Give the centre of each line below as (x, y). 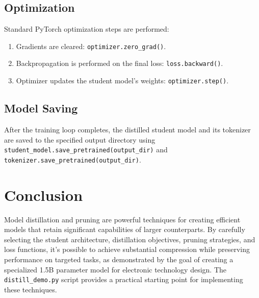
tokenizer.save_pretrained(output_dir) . (73, 159)
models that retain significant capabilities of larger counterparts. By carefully (125, 229)
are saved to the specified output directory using (80, 139)
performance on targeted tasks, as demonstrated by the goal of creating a (119, 259)
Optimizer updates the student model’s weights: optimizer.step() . (122, 81)
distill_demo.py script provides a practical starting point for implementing (124, 279)
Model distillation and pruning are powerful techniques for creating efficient (122, 219)
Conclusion (44, 194)
